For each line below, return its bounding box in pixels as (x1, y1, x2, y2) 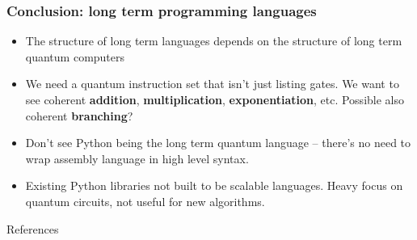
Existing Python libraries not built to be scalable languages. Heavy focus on (25, 177, 403, 194)
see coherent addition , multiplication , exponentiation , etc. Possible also (25, 91, 404, 107)
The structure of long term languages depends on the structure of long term (25, 32, 402, 49)
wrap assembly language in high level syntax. (25, 149, 249, 166)
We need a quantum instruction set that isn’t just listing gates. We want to (25, 75, 399, 92)
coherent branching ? (25, 107, 133, 124)
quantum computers (25, 48, 125, 65)
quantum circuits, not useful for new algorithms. (25, 192, 265, 209)
